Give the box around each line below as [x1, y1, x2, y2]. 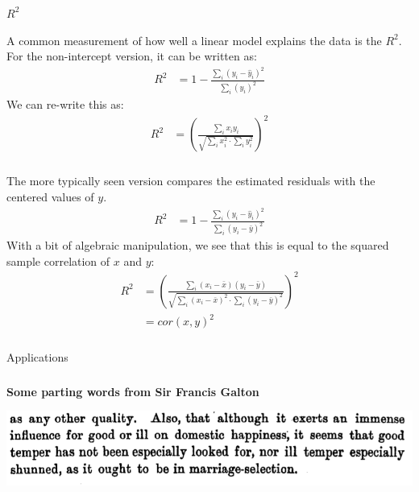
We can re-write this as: [6, 96, 124, 113]
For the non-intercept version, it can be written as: [6, 48, 257, 64]
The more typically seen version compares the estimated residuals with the [6, 172, 375, 189]
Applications [6, 349, 68, 366]
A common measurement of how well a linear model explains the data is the [6, 31, 382, 48]
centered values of [6, 188, 94, 205]
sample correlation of [6, 252, 110, 269]
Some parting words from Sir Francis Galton [6, 382, 259, 399]
